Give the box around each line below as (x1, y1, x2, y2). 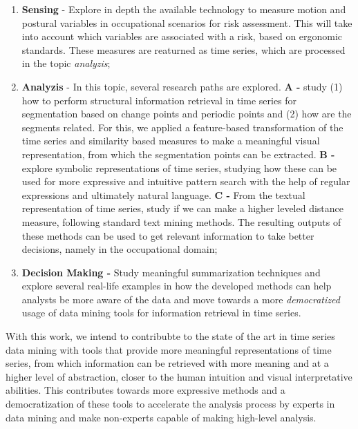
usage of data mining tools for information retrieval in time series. (21, 305, 301, 320)
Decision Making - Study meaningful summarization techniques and (21, 265, 321, 279)
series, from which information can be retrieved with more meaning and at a (6, 356, 329, 370)
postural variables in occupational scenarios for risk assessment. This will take (21, 15, 352, 30)
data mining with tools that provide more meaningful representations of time (6, 342, 332, 356)
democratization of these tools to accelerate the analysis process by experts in (6, 397, 335, 411)
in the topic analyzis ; (21, 56, 111, 70)
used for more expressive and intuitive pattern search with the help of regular (21, 174, 350, 189)
